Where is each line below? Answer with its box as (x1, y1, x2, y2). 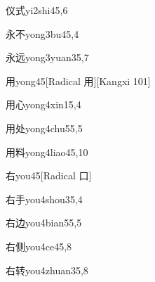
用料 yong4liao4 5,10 (6, 144, 88, 159)
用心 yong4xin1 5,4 (6, 97, 81, 112)
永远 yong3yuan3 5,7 (6, 50, 89, 65)
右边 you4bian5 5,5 (6, 215, 82, 230)
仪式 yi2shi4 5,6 (6, 3, 68, 17)
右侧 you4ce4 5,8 (6, 238, 72, 253)
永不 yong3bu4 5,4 (6, 26, 79, 41)
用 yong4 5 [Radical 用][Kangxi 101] (6, 73, 151, 88)
